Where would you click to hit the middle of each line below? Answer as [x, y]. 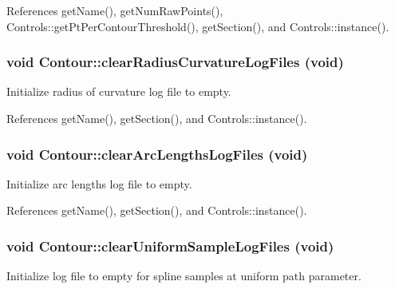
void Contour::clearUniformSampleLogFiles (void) [170, 245]
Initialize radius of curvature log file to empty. [119, 91]
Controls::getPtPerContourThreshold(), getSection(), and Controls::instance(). [198, 26]
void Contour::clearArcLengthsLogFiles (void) [157, 154]
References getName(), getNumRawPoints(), [115, 10]
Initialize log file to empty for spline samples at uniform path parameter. [184, 276]
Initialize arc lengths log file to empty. [99, 183]
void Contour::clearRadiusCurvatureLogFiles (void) [175, 62]
